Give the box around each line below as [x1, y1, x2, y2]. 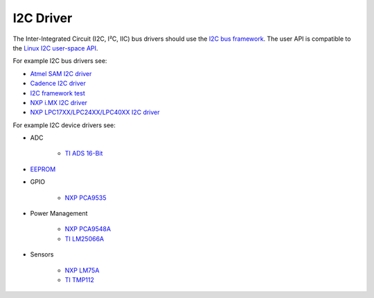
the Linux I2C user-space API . [12, 44, 98, 52]
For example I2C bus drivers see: [12, 57, 107, 65]
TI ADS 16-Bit [64, 149, 103, 158]
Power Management [30, 209, 88, 218]
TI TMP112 [64, 275, 95, 283]
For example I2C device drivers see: [12, 121, 116, 129]
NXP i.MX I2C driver [30, 98, 88, 106]
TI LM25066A [64, 234, 104, 243]
